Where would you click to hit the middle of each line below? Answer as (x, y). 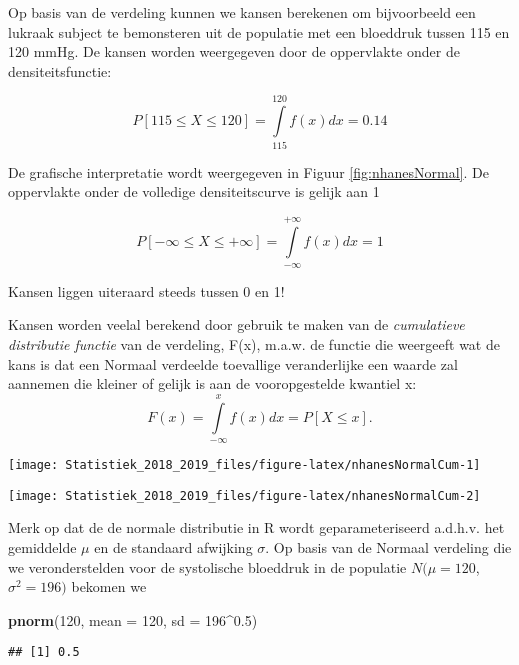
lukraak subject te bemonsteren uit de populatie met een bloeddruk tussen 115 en (259, 31)
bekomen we (109, 586)
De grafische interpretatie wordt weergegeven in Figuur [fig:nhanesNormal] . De (248, 171)
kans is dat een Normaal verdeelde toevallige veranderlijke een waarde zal (233, 363)
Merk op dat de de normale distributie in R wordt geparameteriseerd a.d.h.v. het (256, 527)
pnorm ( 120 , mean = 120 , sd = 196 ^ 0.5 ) (133, 619)
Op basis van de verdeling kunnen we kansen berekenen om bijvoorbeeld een (242, 12)
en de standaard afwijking (173, 546)
